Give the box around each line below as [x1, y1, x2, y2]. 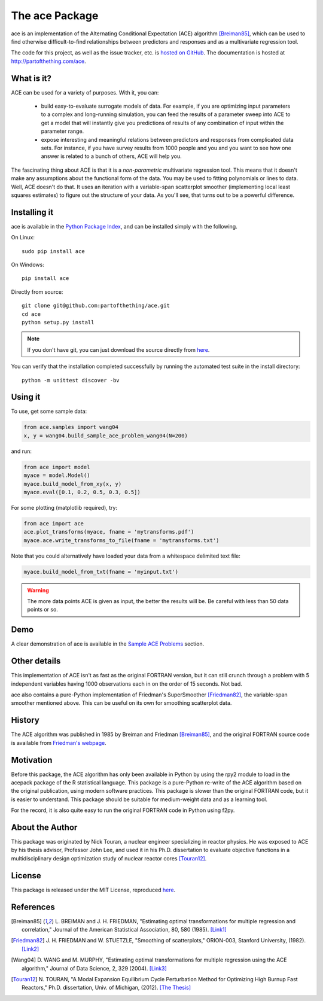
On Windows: [11, 261, 44, 268]
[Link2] [22, 945, 39, 953]
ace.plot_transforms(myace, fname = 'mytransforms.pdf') [23, 528, 194, 536]
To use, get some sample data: [11, 407, 87, 415]
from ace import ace [23, 520, 84, 527]
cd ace [22, 311, 41, 317]
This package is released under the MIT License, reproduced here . [11, 886, 176, 893]
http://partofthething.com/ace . [11, 57, 86, 65]
